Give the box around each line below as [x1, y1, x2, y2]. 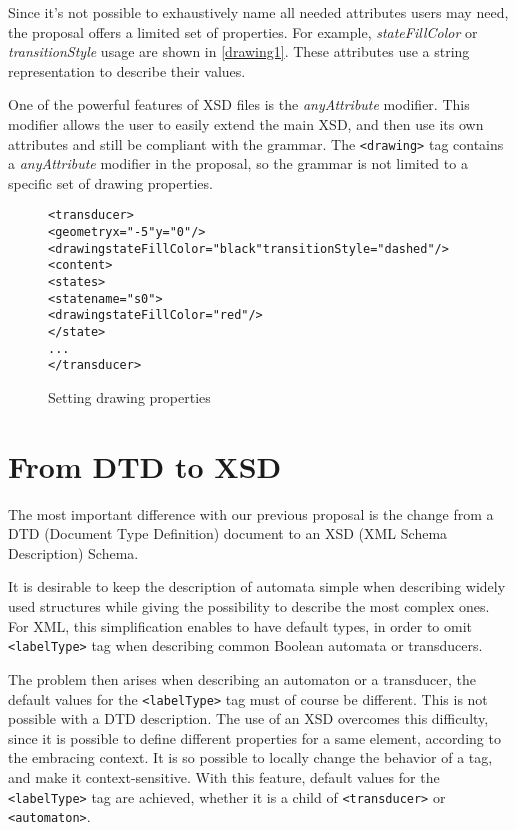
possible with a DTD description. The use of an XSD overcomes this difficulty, [8, 708, 489, 729]
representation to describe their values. [8, 60, 246, 81]
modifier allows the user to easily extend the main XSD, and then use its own [8, 113, 484, 134]
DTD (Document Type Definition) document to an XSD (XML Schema [8, 523, 448, 544]
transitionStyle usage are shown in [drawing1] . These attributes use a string [8, 41, 470, 62]
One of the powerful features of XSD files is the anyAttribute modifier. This [8, 94, 470, 115]
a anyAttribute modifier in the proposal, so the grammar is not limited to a [8, 153, 468, 174]
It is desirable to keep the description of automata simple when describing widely [8, 576, 506, 597]
